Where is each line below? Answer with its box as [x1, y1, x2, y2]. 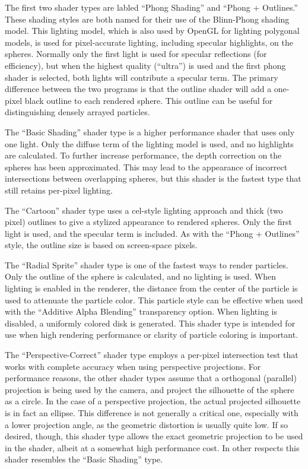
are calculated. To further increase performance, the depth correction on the [5, 149, 282, 161]
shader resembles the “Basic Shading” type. [5, 453, 163, 465]
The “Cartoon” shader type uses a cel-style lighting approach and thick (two [5, 204, 283, 216]
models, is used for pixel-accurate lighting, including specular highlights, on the [5, 36, 293, 48]
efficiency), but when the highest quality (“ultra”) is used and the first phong [5, 59, 286, 71]
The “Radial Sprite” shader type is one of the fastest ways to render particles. [5, 258, 288, 271]
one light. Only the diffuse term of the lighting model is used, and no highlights [5, 137, 294, 150]
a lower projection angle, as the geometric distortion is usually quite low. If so [5, 418, 288, 430]
